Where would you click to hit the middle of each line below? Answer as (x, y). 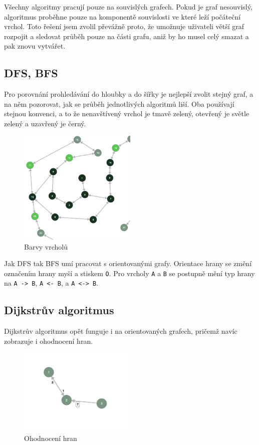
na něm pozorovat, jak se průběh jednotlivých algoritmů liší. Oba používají (119, 103)
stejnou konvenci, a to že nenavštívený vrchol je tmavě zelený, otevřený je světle (127, 114)
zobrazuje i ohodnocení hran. (49, 341)
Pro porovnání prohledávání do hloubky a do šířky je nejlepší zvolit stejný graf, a (129, 94)
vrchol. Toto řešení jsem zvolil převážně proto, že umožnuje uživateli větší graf (124, 26)
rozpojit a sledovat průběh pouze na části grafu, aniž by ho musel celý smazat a (126, 36)
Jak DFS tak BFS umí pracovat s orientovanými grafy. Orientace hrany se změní (128, 263)
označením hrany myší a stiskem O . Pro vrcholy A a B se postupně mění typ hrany (129, 273)
